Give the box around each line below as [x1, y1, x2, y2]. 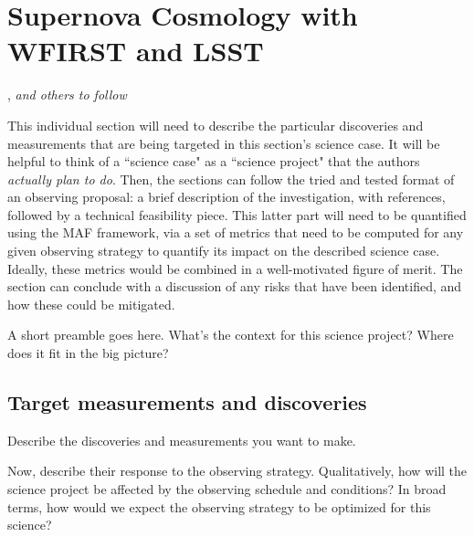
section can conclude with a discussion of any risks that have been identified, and [7, 277, 462, 296]
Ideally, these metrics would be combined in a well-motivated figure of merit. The [7, 258, 463, 278]
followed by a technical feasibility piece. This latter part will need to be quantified [7, 205, 467, 224]
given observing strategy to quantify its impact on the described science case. [7, 241, 440, 260]
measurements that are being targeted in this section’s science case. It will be [7, 133, 440, 153]
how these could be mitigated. [7, 294, 175, 313]
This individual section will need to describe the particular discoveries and [7, 115, 424, 134]
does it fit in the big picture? [7, 343, 169, 363]
